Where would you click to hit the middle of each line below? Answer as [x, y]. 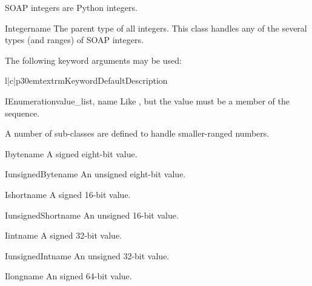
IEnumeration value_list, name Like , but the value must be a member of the [148, 100]
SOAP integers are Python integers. [71, 7]
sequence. [22, 113]
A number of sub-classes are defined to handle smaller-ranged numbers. [137, 133]
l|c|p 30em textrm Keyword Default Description [86, 80]
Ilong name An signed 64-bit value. [68, 276]
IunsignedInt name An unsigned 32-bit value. [87, 255]
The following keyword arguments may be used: [93, 60]
